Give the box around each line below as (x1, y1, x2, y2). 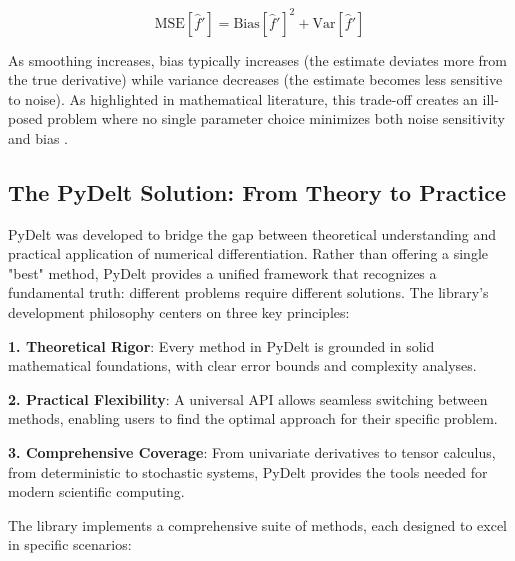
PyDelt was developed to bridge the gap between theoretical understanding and (8, 223, 496, 244)
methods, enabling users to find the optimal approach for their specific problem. (8, 408, 498, 429)
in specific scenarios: (8, 534, 132, 555)
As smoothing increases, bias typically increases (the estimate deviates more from (8, 49, 507, 70)
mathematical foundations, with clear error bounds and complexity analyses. (8, 355, 477, 376)
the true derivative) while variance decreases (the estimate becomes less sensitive (8, 69, 503, 90)
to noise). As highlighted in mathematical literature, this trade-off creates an (8, 88, 478, 109)
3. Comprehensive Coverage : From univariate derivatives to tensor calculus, (8, 442, 496, 463)
